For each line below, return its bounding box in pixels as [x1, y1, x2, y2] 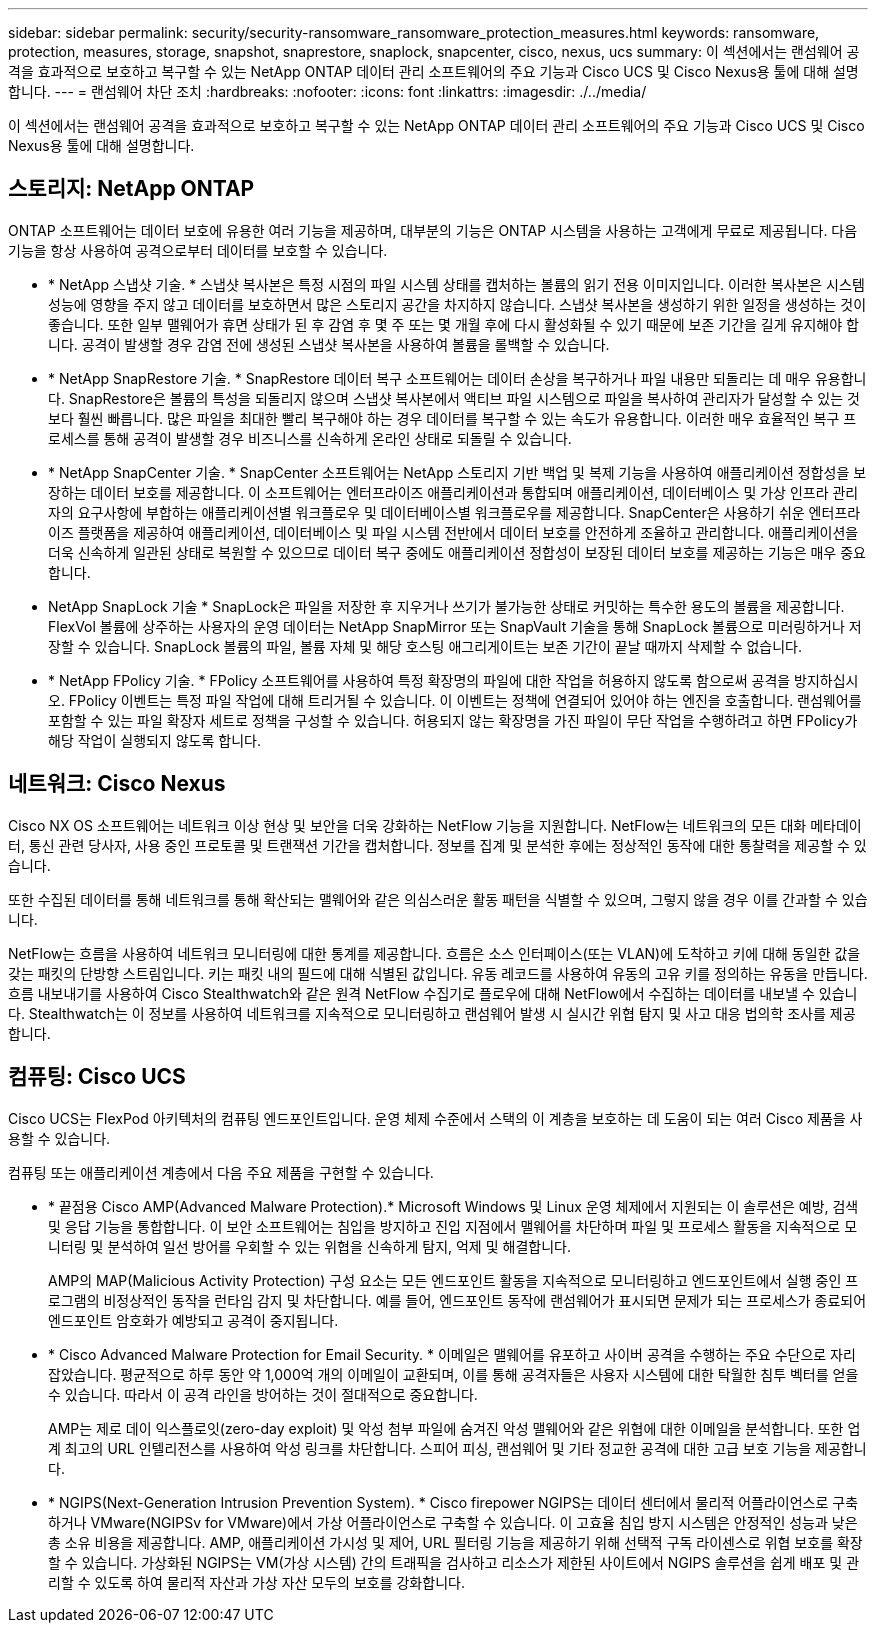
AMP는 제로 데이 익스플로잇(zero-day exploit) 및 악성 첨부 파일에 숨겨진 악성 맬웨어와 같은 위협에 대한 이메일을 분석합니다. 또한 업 [48, 1419, 861, 1437]
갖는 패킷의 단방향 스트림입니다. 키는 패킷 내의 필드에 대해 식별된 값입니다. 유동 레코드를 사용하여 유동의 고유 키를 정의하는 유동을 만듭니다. [8, 964, 868, 982]
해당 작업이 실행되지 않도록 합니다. [48, 731, 261, 749]
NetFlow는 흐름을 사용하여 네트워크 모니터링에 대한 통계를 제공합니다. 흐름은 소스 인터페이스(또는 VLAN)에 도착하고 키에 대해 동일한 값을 [8, 944, 861, 962]
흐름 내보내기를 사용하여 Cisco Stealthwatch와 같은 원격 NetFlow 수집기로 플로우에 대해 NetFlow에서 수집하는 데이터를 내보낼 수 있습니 [8, 984, 858, 1002]
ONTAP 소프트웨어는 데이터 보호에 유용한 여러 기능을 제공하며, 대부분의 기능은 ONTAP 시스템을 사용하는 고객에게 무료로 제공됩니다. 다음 [8, 221, 858, 239]
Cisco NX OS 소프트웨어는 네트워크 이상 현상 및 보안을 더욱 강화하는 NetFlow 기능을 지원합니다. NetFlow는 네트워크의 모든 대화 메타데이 [8, 816, 862, 834]
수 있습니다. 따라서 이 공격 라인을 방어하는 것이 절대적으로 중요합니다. [48, 1385, 478, 1403]
